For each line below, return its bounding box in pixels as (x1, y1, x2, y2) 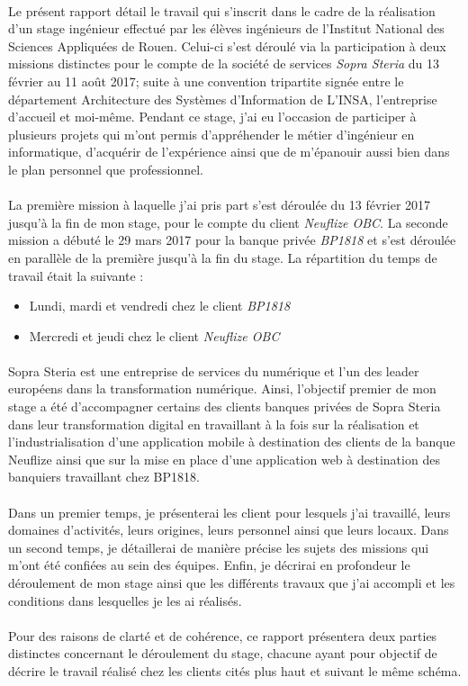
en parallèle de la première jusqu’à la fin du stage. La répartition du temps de (8, 248, 437, 266)
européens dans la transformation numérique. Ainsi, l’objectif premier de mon (8, 379, 436, 398)
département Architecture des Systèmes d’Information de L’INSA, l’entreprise (8, 89, 437, 108)
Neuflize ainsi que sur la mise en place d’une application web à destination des (8, 449, 440, 468)
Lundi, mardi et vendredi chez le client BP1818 (29, 296, 291, 315)
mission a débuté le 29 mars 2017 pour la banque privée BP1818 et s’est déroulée (8, 230, 456, 249)
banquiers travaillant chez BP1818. (8, 467, 200, 486)
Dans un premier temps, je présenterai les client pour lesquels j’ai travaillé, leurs (8, 502, 451, 521)
